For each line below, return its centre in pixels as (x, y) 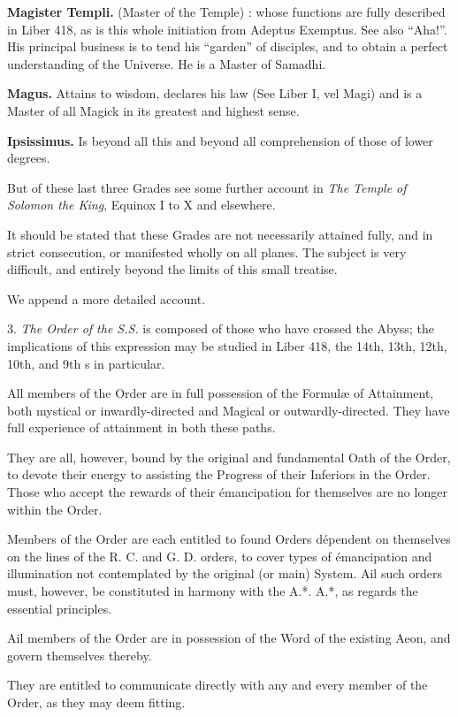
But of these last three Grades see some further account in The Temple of (207, 187)
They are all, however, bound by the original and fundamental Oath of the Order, (229, 457)
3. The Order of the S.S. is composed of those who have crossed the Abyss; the (221, 328)
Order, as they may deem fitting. (96, 702)
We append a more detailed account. (107, 298)
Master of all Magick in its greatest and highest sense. (153, 110)
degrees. (29, 158)
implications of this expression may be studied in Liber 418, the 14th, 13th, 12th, (227, 345)
